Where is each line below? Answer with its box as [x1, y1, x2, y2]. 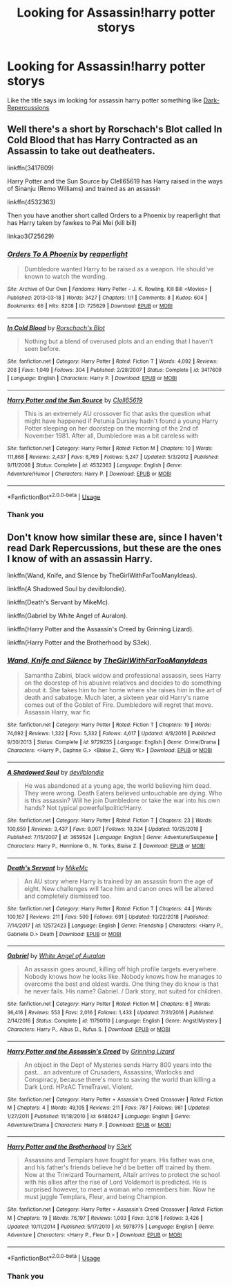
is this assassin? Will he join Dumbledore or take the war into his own [23, 796, 221, 804]
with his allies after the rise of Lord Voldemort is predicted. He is [23, 1178, 207, 1187]
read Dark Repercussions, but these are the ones [7, 542, 222, 554]
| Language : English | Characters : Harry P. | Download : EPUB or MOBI [7, 375, 177, 382]
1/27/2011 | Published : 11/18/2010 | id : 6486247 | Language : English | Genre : [7, 1113, 191, 1120]
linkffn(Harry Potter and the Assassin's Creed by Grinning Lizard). [7, 625, 195, 633]
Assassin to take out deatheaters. [7, 145, 155, 157]
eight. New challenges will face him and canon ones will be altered [23, 884, 214, 892]
